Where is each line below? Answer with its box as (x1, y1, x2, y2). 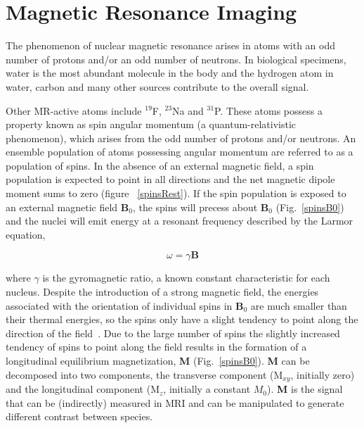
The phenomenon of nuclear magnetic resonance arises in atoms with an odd (6, 38, 336, 53)
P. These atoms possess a (214, 103, 323, 118)
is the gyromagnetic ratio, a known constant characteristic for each (42, 270, 330, 285)
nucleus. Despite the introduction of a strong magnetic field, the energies (6, 284, 319, 299)
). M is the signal (267, 382, 343, 396)
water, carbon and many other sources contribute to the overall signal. (6, 79, 309, 94)
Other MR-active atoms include (6, 103, 142, 118)
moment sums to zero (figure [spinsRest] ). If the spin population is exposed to (6, 186, 346, 201)
